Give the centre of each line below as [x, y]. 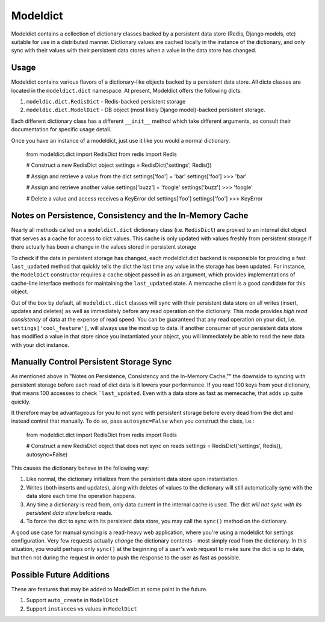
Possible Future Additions [60, 575]
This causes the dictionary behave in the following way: [80, 468]
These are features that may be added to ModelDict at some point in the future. [109, 589]
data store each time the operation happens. [81, 496]
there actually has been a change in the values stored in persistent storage [104, 247]
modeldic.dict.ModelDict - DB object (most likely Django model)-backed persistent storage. [146, 110]
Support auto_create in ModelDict [72, 600]
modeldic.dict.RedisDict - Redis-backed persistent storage [106, 102]
